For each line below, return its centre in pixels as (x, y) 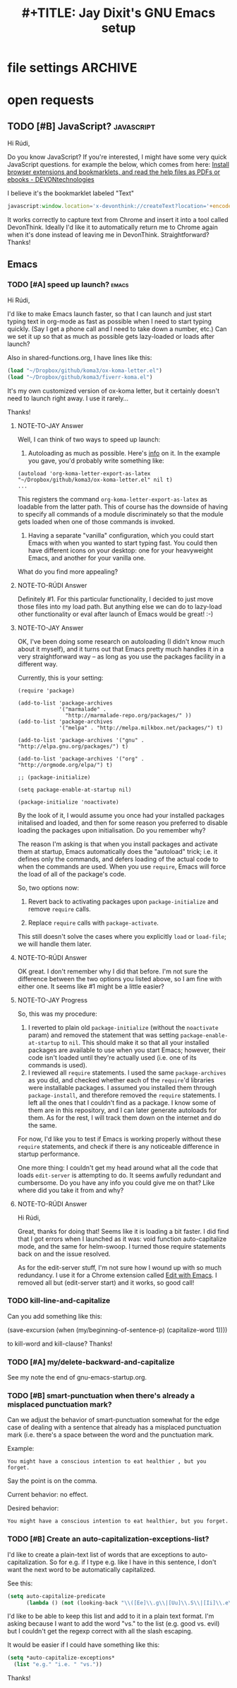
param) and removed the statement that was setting (103, 1035)
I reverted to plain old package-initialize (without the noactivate (123, 1027)
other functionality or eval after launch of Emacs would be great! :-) (115, 614)
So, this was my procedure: (57, 1014)
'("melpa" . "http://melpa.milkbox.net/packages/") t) (141, 728)
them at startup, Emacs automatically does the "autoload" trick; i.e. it (117, 851)
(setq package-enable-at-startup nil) (74, 790)
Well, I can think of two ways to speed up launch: (89, 439)
